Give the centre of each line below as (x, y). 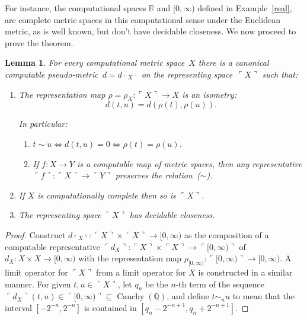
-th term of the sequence (220, 284)
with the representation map (130, 258)
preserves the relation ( (158, 175)
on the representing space (187, 74)
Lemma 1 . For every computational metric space (95, 63)
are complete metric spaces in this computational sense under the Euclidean (143, 19)
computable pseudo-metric (52, 74)
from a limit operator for (141, 272)
